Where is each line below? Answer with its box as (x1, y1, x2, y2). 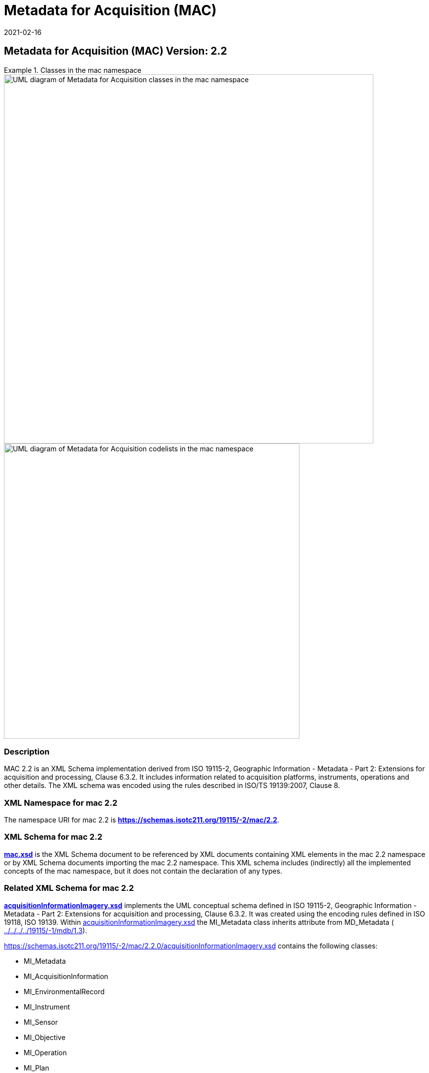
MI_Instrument (24, 1002, 70, 1011)
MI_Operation (24, 1048, 67, 1057)
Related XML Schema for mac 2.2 (4, 883, 134, 893)
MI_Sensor (24, 1017, 58, 1026)
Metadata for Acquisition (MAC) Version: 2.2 (4, 45, 228, 58)
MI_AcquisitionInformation (24, 972, 108, 980)
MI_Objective (24, 1033, 66, 1041)
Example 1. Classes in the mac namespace (4, 65, 141, 74)
